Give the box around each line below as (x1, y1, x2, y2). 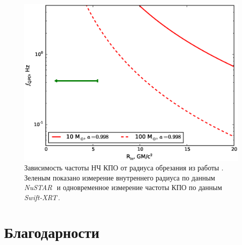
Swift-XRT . (24, 192, 60, 202)
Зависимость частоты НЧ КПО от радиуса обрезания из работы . (24, 162, 224, 173)
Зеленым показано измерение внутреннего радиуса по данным (24, 172, 215, 182)
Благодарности (4, 221, 100, 242)
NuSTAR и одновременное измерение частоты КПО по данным (24, 182, 222, 193)
